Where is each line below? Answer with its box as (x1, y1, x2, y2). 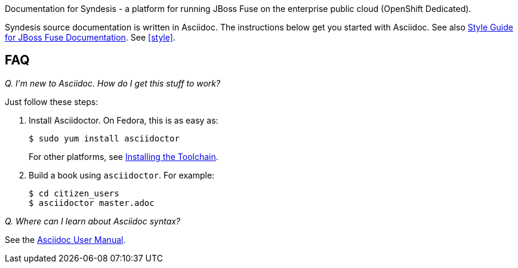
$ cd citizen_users (29, 188, 119, 198)
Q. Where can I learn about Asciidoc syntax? (5, 215, 181, 226)
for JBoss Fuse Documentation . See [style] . (5, 32, 175, 42)
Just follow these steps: (5, 96, 98, 107)
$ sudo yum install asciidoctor (29, 133, 180, 143)
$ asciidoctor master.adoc (29, 198, 155, 208)
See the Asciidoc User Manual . (5, 234, 126, 245)
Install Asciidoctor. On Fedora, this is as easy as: (29, 115, 218, 125)
